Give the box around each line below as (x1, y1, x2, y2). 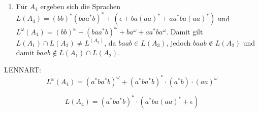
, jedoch (166, 37, 191, 48)
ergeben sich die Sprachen (40, 1, 121, 11)
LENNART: (4, 64, 41, 74)
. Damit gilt (166, 26, 203, 36)
